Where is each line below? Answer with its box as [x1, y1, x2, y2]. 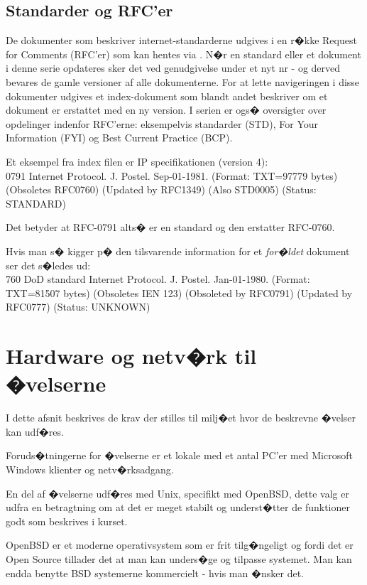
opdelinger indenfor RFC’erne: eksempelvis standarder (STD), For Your [6, 116, 319, 131]
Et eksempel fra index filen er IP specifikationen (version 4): [6, 154, 268, 168]
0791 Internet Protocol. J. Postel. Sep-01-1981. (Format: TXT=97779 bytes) [6, 168, 338, 183]
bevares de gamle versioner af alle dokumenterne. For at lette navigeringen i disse [6, 74, 360, 89]
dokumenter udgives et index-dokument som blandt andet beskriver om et [6, 88, 328, 103]
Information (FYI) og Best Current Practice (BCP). [6, 130, 233, 145]
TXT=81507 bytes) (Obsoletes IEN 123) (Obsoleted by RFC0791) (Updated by [6, 285, 353, 300]
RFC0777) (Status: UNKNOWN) [6, 299, 150, 314]
